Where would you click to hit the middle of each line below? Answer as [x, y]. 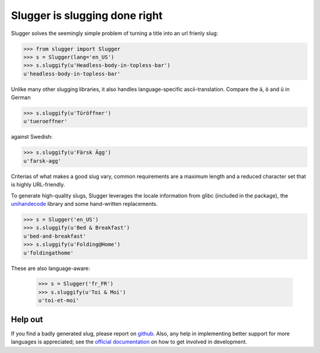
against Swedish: [32, 137]
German [21, 97]
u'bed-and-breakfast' [55, 236]
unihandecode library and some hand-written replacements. [84, 203]
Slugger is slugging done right [87, 15]
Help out [27, 319]
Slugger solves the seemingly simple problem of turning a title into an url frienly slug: [115, 33]
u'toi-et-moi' [59, 300]
